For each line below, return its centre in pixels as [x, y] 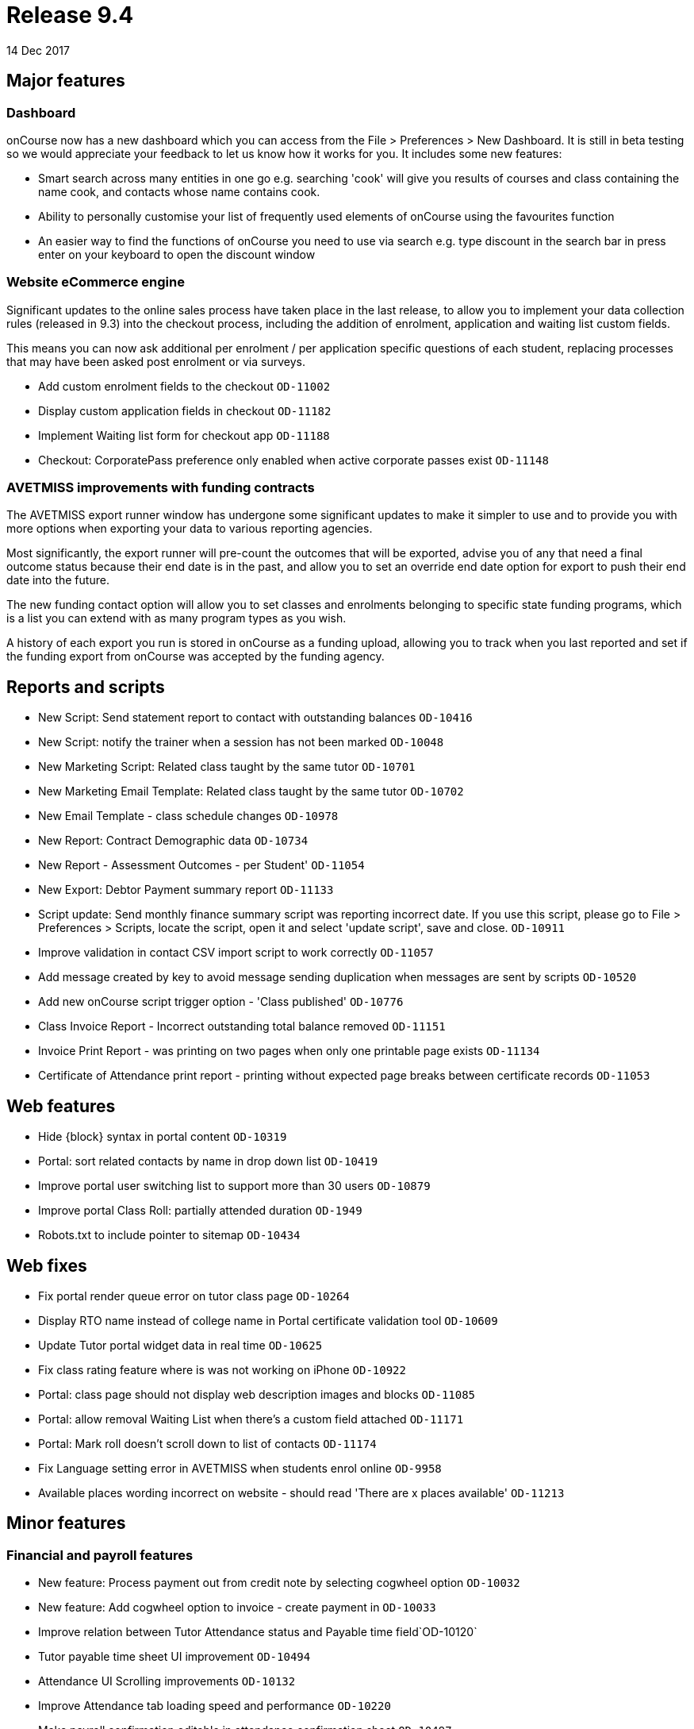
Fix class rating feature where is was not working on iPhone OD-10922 [222, 1370]
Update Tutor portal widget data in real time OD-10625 [180, 1345]
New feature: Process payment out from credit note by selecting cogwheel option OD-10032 [279, 1583]
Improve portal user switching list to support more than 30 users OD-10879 [234, 1186]
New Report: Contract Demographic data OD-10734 [173, 841]
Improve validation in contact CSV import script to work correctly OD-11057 [236, 953]
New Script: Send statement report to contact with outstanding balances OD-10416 [255, 718]
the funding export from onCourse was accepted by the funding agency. [196, 657]
